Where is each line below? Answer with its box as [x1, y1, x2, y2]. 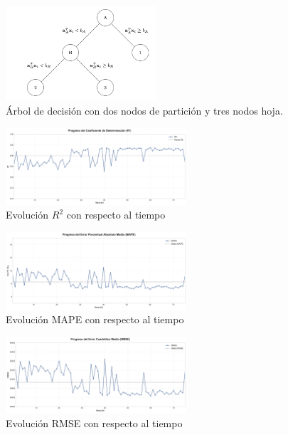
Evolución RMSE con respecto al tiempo [6, 415, 183, 430]
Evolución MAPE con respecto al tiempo [6, 312, 184, 327]
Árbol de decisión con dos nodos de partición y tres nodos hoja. [6, 103, 283, 117]
